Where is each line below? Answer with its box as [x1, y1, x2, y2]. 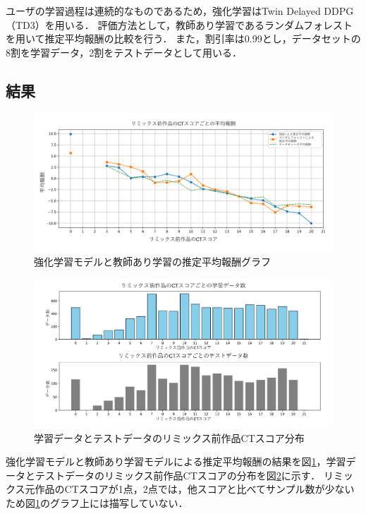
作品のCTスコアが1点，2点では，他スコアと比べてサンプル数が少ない [35, 482, 355, 496]
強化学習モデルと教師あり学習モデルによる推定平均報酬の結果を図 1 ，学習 [6, 454, 346, 469]
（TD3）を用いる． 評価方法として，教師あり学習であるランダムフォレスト [6, 17, 353, 32]
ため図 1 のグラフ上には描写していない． [6, 495, 188, 510]
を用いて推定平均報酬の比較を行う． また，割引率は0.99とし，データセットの [6, 31, 361, 46]
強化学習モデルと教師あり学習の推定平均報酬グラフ [34, 253, 271, 268]
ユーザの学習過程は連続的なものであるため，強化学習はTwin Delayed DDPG [6, 4, 354, 18]
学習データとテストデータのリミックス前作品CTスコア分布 [34, 430, 305, 445]
